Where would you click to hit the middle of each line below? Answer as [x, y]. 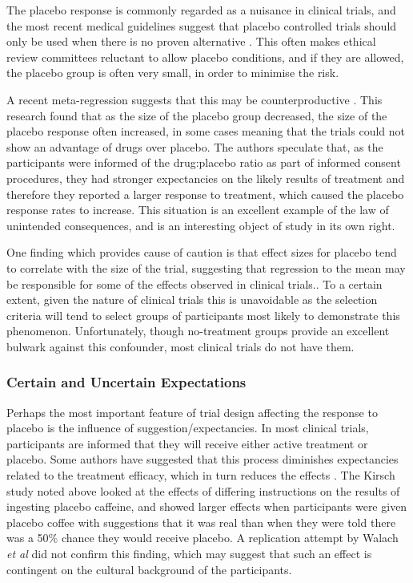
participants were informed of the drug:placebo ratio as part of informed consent [204, 162]
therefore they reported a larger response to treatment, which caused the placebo [205, 194]
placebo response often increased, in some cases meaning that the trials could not [206, 131]
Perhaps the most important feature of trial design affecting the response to [192, 412]
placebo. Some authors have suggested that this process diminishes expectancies [202, 459]
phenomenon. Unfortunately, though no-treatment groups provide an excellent [198, 331]
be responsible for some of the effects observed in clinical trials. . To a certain [194, 283]
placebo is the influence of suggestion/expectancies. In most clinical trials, [188, 428]
